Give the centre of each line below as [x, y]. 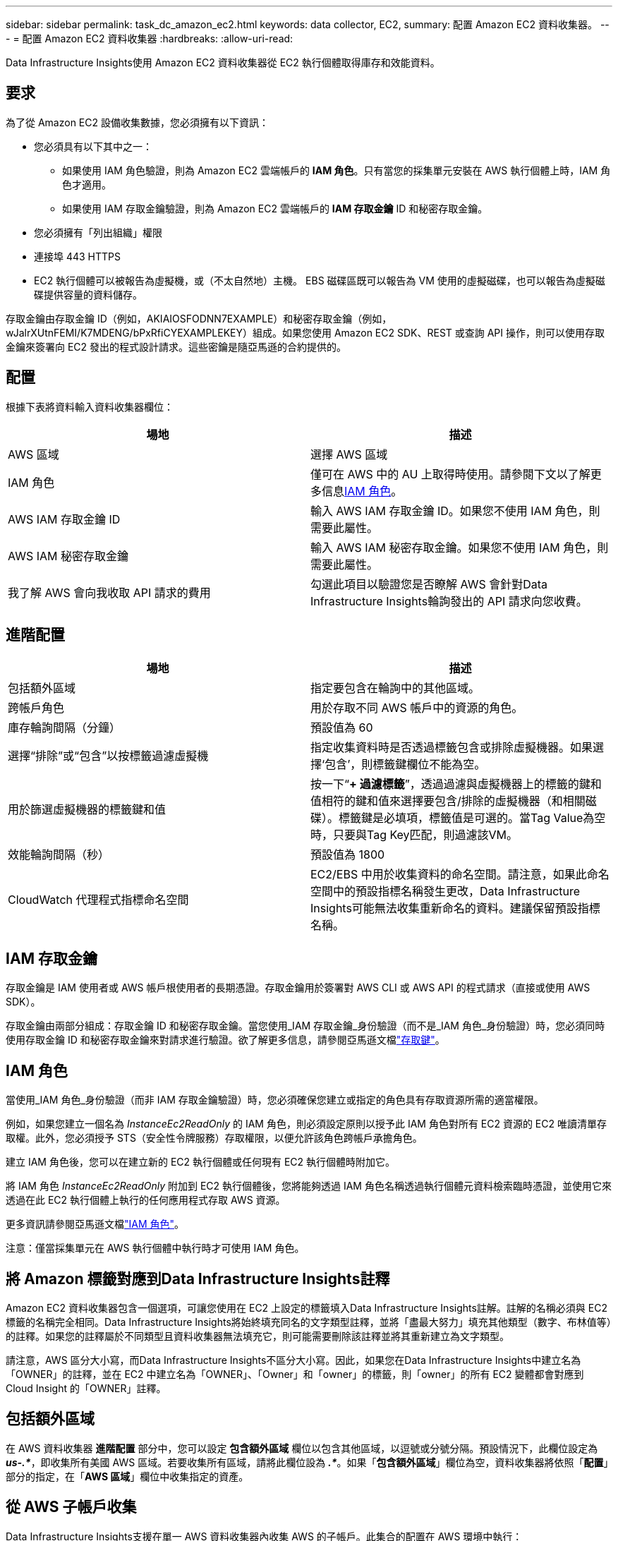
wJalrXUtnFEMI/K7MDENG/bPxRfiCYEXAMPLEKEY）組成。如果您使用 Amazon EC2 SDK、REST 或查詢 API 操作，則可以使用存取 [305, 332]
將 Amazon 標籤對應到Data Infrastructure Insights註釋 [198, 1279]
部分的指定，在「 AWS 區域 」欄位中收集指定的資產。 [127, 1476]
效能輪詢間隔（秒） [59, 854]
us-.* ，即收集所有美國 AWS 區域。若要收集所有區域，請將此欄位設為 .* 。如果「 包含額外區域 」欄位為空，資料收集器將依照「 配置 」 [307, 1462]
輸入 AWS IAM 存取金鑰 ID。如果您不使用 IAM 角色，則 [455, 510]
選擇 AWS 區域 [349, 454]
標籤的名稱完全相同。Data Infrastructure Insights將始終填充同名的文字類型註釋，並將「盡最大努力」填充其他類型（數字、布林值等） [309, 1322]
